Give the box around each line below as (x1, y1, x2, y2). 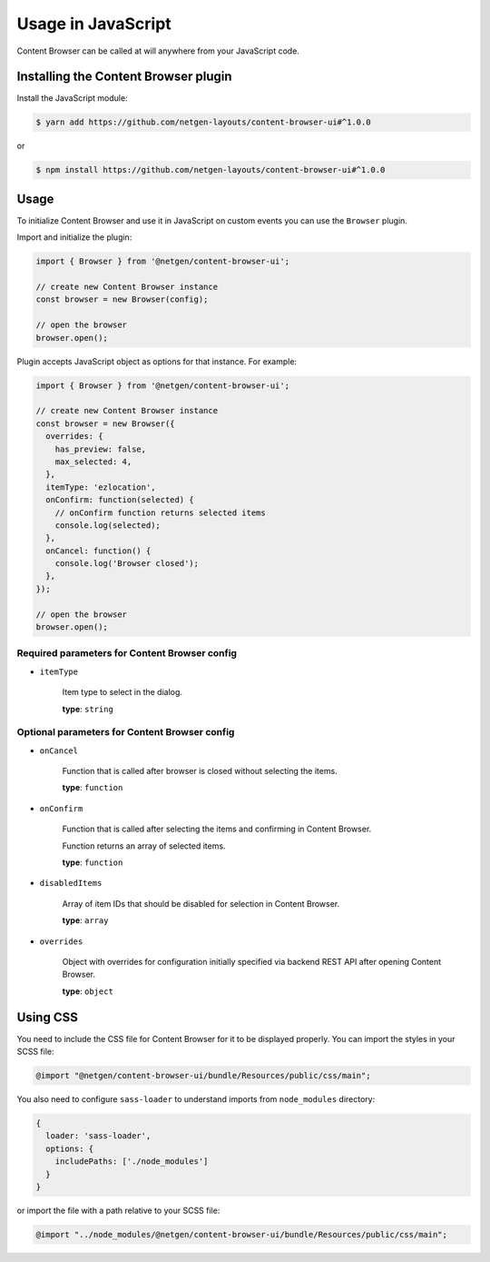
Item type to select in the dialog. (62, 687, 183, 698)
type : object (62, 986, 113, 997)
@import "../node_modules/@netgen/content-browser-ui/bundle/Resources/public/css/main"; (35, 1229, 448, 1239)
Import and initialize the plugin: (16, 232, 132, 243)
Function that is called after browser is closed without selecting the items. (62, 766, 338, 777)
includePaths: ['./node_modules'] (54, 1157, 209, 1167)
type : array (62, 915, 109, 926)
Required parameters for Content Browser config (16, 647, 238, 660)
